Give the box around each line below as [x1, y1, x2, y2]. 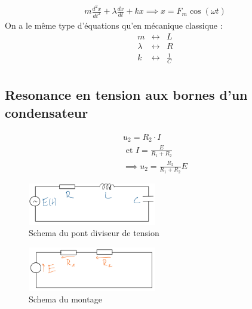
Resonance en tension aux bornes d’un [5, 85, 248, 104]
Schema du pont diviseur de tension [29, 227, 159, 239]
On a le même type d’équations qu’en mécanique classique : [5, 19, 223, 31]
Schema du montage [29, 293, 102, 305]
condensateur [5, 103, 88, 121]
